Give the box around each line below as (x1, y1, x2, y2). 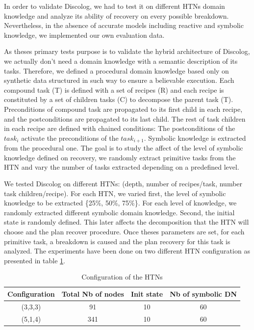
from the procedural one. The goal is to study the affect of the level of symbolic (4, 143, 243, 153)
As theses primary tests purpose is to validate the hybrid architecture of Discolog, (4, 46, 250, 56)
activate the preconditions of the (21, 132, 119, 143)
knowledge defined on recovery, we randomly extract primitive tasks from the (4, 152, 236, 162)
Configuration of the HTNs (81, 272, 163, 282)
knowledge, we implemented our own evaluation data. (4, 29, 165, 40)
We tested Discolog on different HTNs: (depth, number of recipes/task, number (4, 178, 243, 188)
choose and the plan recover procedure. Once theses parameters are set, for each (4, 226, 245, 236)
